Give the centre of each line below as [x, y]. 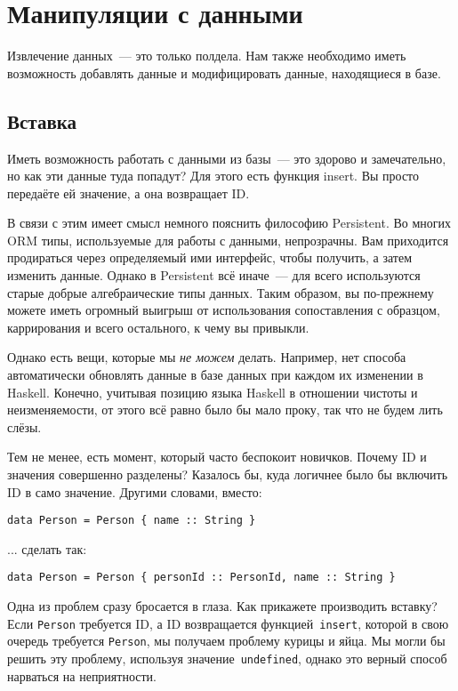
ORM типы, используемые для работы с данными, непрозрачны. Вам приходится [228, 240]
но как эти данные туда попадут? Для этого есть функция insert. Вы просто [213, 176]
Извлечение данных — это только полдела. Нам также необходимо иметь [207, 56]
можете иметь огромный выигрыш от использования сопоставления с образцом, [224, 310]
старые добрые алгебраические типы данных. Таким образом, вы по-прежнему [221, 292]
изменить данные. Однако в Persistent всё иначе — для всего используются [214, 275]
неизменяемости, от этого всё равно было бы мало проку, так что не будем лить [225, 410]
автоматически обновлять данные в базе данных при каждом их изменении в [215, 375]
